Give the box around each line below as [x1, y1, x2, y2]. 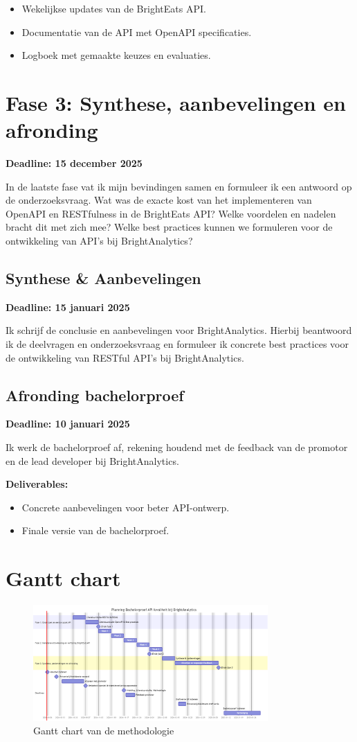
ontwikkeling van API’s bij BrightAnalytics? [6, 233, 193, 248]
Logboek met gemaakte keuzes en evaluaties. [21, 48, 211, 62]
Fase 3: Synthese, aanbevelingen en [6, 88, 346, 116]
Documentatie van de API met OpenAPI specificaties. [21, 24, 252, 39]
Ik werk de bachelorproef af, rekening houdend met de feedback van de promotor [6, 440, 348, 454]
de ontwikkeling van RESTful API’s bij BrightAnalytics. [6, 350, 244, 364]
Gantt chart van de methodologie [33, 723, 174, 738]
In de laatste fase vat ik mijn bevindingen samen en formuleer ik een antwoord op [6, 179, 352, 193]
